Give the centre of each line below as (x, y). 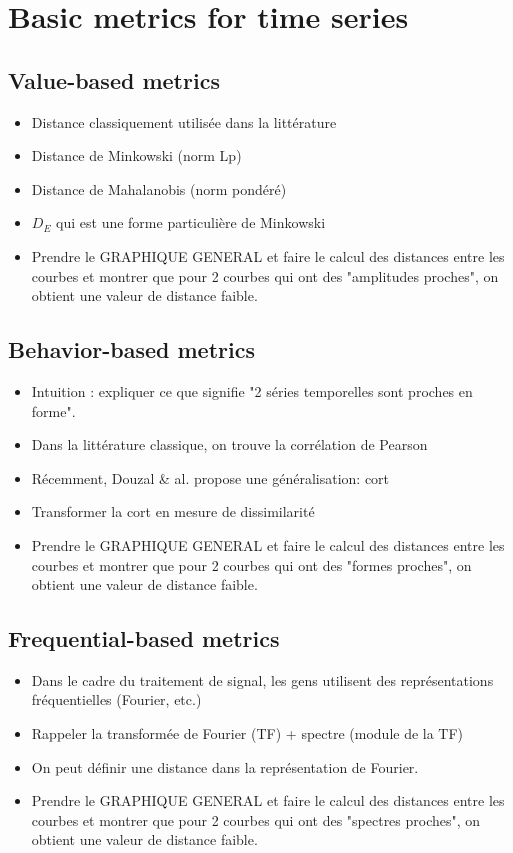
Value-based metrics (114, 79)
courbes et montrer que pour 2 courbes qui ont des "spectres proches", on (256, 819)
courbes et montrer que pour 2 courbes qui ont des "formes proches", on (251, 564)
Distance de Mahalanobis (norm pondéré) (159, 188)
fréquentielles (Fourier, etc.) (116, 699)
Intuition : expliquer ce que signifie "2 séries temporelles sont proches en (252, 390)
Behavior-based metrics (131, 349)
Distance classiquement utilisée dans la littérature (184, 121)
